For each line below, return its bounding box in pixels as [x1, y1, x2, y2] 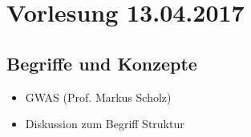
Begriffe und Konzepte [6, 50, 197, 75]
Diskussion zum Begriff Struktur [25, 115, 184, 132]
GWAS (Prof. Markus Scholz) [25, 88, 172, 105]
